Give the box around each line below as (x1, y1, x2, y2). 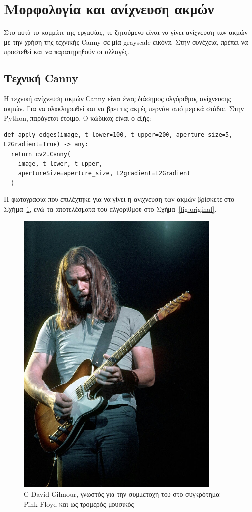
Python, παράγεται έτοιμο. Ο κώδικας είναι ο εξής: (4, 113, 151, 123)
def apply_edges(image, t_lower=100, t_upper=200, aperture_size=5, (4, 131, 233, 138)
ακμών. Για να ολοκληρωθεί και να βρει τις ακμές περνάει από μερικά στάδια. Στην (4, 103, 244, 113)
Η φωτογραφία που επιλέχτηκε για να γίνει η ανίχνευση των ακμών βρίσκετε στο (4, 194, 235, 204)
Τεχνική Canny (4, 70, 79, 86)
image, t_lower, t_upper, (18, 160, 103, 167)
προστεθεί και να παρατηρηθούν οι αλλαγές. (4, 46, 129, 57)
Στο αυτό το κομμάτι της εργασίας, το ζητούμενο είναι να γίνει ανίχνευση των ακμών (4, 27, 248, 37)
